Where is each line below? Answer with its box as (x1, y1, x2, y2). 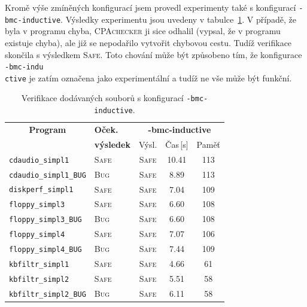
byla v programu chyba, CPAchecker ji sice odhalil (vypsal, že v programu (5, 25, 281, 37)
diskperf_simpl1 (9, 186, 74, 194)
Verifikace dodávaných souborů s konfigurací (21, 92, 184, 104)
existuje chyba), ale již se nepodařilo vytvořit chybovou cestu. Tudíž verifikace (5, 36, 292, 48)
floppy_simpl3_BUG (9, 215, 82, 224)
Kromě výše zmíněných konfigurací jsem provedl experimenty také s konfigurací (5, 1, 296, 13)
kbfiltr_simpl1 (9, 260, 69, 269)
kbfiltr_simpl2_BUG (9, 290, 86, 299)
